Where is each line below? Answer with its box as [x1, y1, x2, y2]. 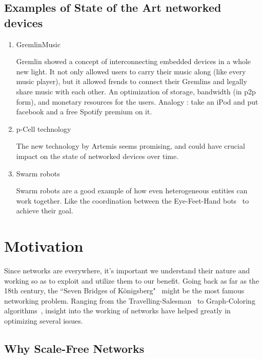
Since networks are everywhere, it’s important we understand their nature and [4, 265, 250, 276]
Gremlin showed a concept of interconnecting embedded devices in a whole [16, 56, 251, 67]
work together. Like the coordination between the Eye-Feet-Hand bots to [16, 195, 249, 206]
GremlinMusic [16, 38, 60, 49]
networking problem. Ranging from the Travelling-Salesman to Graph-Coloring [4, 295, 255, 306]
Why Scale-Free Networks [4, 340, 145, 356]
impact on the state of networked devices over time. [16, 150, 179, 161]
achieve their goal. [16, 205, 73, 216]
